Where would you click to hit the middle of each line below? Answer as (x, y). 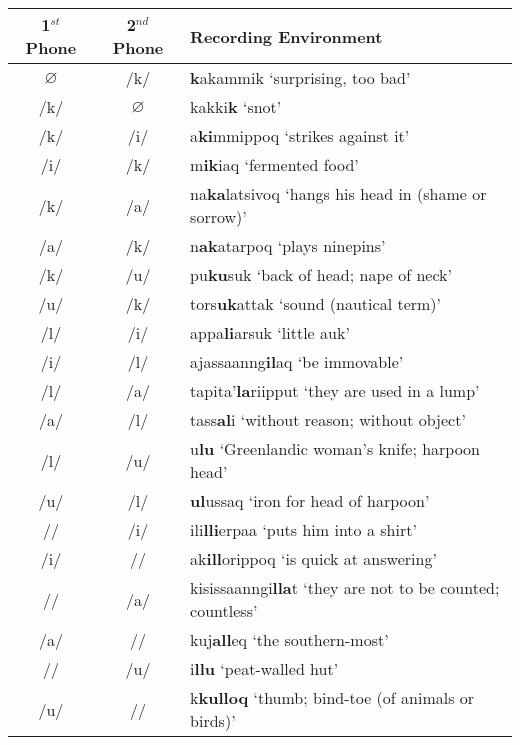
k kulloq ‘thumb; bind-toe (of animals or (332, 697)
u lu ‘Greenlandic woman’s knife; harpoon (335, 448)
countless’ (224, 610)
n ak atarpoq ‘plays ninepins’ (288, 245)
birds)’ (213, 720)
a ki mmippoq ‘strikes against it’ (300, 135)
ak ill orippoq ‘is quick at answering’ (313, 558)
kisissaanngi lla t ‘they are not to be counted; (345, 587)
